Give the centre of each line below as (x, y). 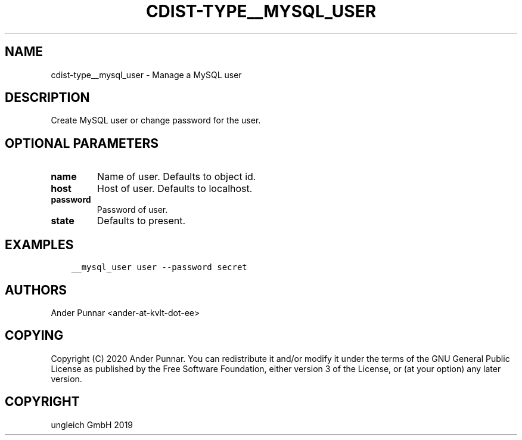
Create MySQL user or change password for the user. (156, 120)
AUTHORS (36, 290)
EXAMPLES (39, 244)
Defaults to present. (141, 221)
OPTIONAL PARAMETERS (82, 143)
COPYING (34, 336)
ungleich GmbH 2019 (92, 424)
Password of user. (132, 210)
